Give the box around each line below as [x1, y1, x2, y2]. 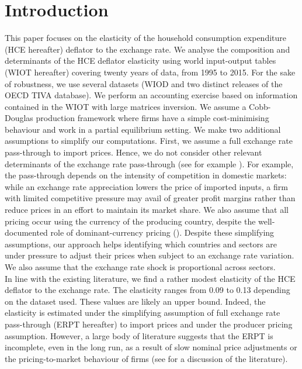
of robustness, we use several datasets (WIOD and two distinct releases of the [5, 77, 283, 89]
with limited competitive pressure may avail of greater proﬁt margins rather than [5, 192, 296, 204]
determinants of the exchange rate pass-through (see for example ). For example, [5, 157, 294, 170]
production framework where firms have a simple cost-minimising [36, 112, 269, 124]
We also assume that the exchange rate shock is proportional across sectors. [5, 261, 276, 273]
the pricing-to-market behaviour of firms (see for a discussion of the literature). [5, 352, 288, 364]
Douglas [5, 112, 33, 124]
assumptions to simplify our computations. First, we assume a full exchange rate [5, 135, 293, 147]
